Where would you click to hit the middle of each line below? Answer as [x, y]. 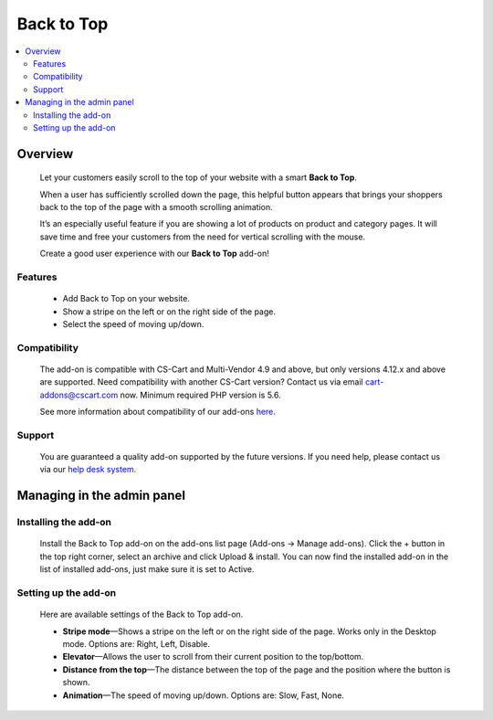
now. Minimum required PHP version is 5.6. [201, 395]
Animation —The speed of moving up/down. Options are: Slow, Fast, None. [203, 695]
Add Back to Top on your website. [126, 299]
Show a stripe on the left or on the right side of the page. [169, 312]
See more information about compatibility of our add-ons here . [157, 412]
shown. [76, 683]
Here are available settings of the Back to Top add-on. [142, 614]
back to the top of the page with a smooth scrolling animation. [156, 207]
